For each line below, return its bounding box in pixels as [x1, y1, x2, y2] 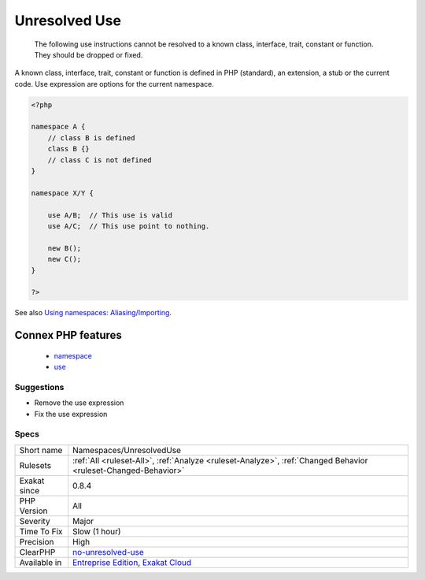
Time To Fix [19, 526, 63, 537]
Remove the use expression [34, 398, 124, 407]
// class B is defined [47, 133, 135, 142]
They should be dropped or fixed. [34, 50, 143, 59]
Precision [19, 536, 54, 547]
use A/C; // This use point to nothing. [47, 221, 210, 230]
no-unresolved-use [72, 546, 145, 557]
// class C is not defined [47, 155, 153, 165]
